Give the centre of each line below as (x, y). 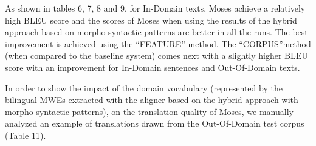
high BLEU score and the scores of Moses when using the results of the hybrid (151, 20)
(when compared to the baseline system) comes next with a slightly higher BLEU (156, 55)
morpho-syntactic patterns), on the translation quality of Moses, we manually (149, 111)
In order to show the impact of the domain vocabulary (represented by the (144, 88)
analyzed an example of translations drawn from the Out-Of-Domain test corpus (155, 123)
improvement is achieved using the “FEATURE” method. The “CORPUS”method (158, 43)
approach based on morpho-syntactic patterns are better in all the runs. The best (156, 32)
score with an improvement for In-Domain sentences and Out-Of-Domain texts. (153, 67)
